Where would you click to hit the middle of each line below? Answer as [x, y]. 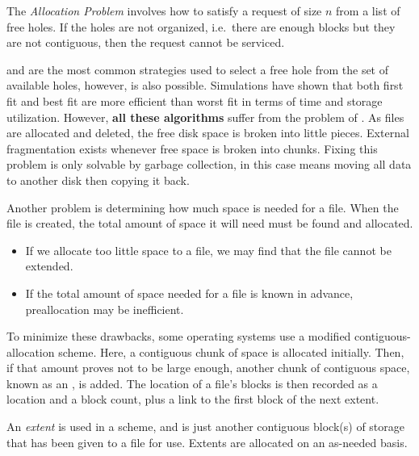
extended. [49, 266]
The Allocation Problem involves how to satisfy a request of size [164, 10]
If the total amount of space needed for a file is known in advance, [189, 293]
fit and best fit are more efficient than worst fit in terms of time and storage [195, 100]
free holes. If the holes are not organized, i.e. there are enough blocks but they [201, 26]
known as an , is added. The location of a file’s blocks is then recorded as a [192, 383]
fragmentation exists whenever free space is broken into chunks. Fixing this [192, 148]
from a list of [368, 10]
